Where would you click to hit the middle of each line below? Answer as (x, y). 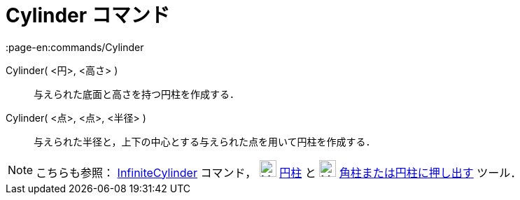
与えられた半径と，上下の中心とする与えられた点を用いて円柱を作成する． (205, 141)
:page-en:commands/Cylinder (75, 47)
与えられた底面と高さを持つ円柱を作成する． (136, 94)
